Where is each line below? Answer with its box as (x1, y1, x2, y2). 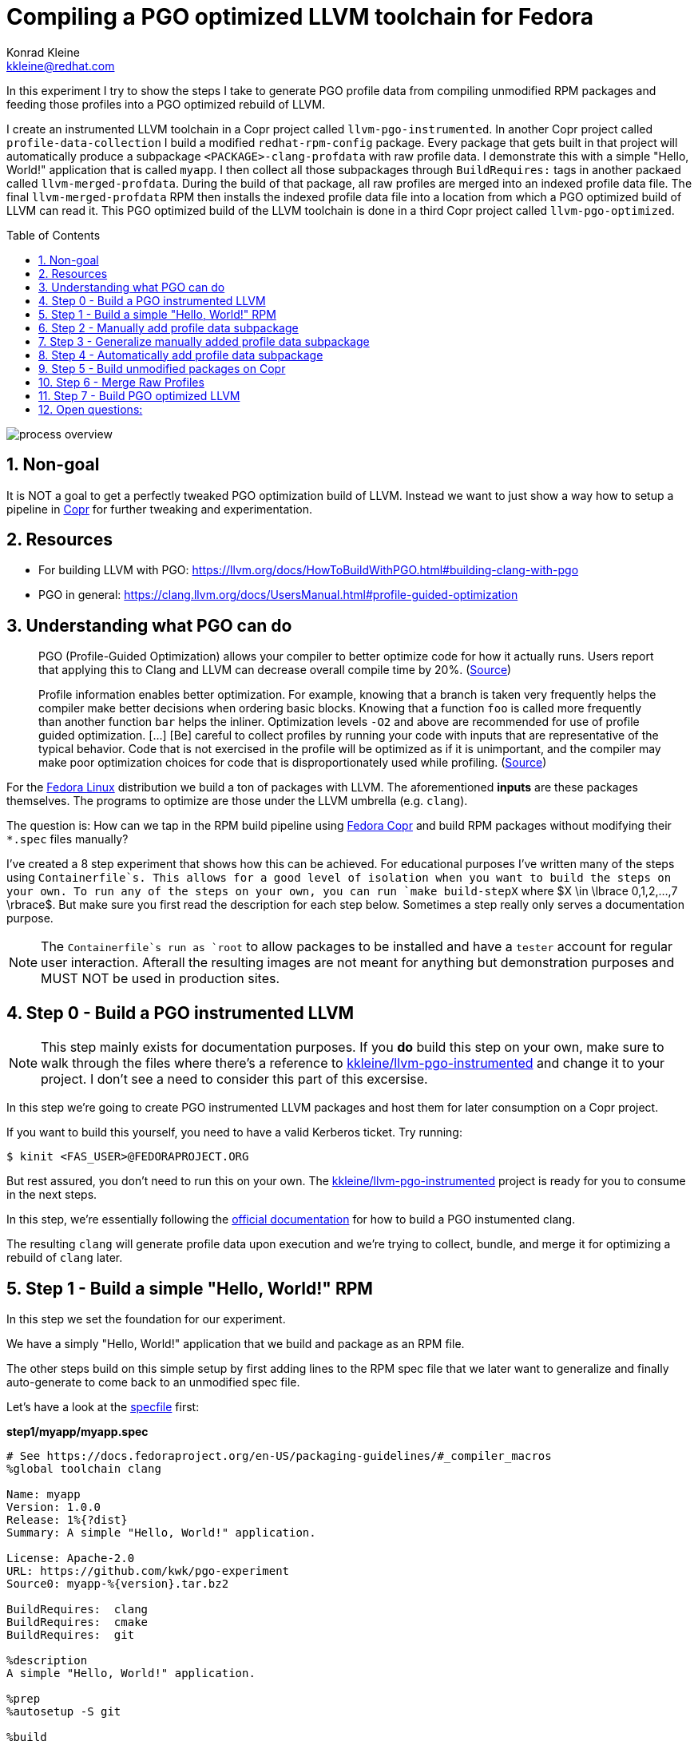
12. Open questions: (38, 402, 143, 416)
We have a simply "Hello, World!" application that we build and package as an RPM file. (6, 1336, 465, 1350)
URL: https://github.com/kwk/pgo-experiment (6, 1564, 290, 1577)
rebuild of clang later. (6, 1251, 123, 1265)
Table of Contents (6, 228, 101, 242)
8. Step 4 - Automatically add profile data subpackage (38, 347, 323, 362)
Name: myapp (6, 1487, 81, 1501)
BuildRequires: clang (6, 1602, 149, 1616)
